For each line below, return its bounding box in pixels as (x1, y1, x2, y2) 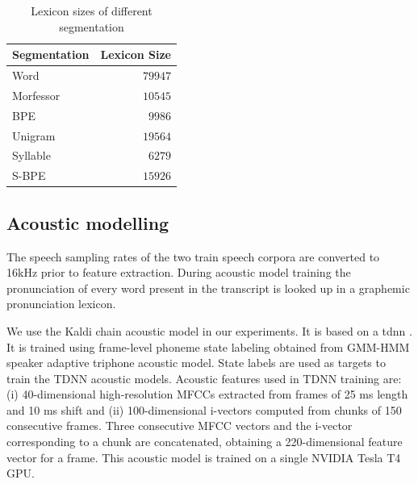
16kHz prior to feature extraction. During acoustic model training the (6, 264, 351, 281)
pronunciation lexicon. (6, 295, 116, 312)
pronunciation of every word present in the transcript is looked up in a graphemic (6, 279, 410, 296)
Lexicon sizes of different (31, 2, 153, 19)
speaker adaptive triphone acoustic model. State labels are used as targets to (6, 354, 386, 371)
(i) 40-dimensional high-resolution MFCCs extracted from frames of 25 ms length (6, 386, 408, 403)
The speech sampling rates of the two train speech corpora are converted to (6, 248, 380, 265)
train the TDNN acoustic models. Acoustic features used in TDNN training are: (6, 369, 402, 386)
